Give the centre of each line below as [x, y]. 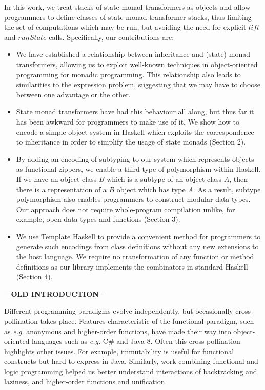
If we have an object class [56, 179]
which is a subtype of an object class [164, 179]
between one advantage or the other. [73, 94]
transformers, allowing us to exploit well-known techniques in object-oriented [137, 64]
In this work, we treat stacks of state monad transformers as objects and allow [127, 7]
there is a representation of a [61, 189]
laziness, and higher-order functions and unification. [86, 381]
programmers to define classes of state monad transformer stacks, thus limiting [128, 17]
